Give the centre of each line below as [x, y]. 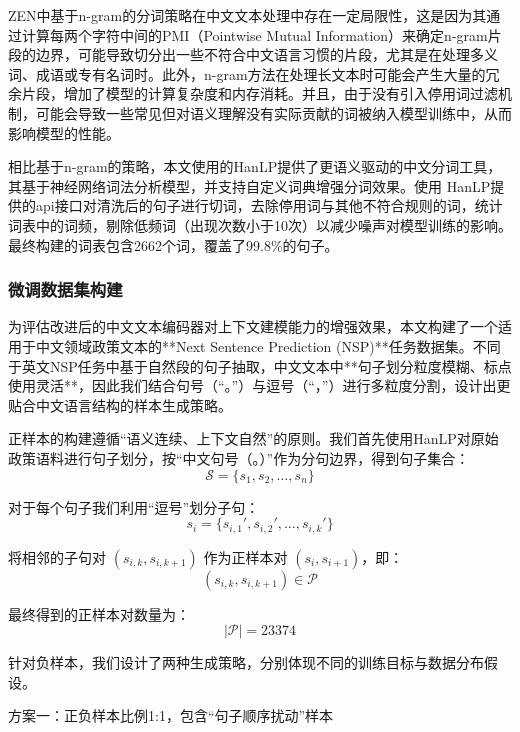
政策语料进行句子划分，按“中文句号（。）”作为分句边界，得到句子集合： [239, 457]
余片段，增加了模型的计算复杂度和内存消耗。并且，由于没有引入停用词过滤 [253, 93]
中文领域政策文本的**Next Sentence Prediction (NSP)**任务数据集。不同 [268, 345]
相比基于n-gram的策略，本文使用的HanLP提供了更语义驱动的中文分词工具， [255, 166]
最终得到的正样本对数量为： [99, 613]
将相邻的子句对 [57, 556]
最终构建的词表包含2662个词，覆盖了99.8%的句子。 [173, 244]
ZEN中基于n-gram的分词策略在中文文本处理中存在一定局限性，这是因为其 [247, 15]
